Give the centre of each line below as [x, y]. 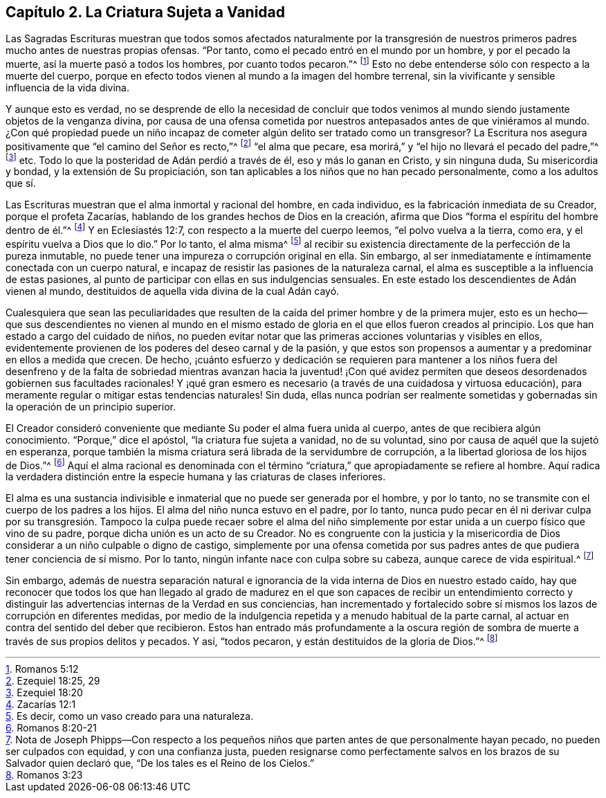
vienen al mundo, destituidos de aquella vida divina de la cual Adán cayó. [173, 291]
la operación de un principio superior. [91, 406]
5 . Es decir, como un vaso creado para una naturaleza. [130, 716]
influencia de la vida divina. [68, 88]
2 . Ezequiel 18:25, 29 [53, 680]
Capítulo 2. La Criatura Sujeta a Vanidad [146, 12]
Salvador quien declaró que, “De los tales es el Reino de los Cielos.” [160, 763]
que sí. [21, 183]
